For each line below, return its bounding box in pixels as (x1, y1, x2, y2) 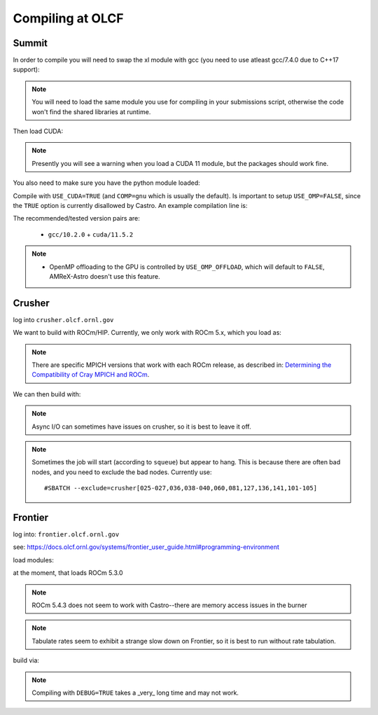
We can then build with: (13, 389, 81, 398)
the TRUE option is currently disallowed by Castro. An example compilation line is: (13, 201, 248, 209)
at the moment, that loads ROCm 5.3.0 (13, 569, 123, 577)
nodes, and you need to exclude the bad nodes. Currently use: (31, 468, 212, 476)
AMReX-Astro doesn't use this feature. (49, 272, 160, 280)
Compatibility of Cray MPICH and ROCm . (31, 370, 150, 379)
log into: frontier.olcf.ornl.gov (13, 530, 120, 539)
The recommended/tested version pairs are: (13, 214, 140, 223)
